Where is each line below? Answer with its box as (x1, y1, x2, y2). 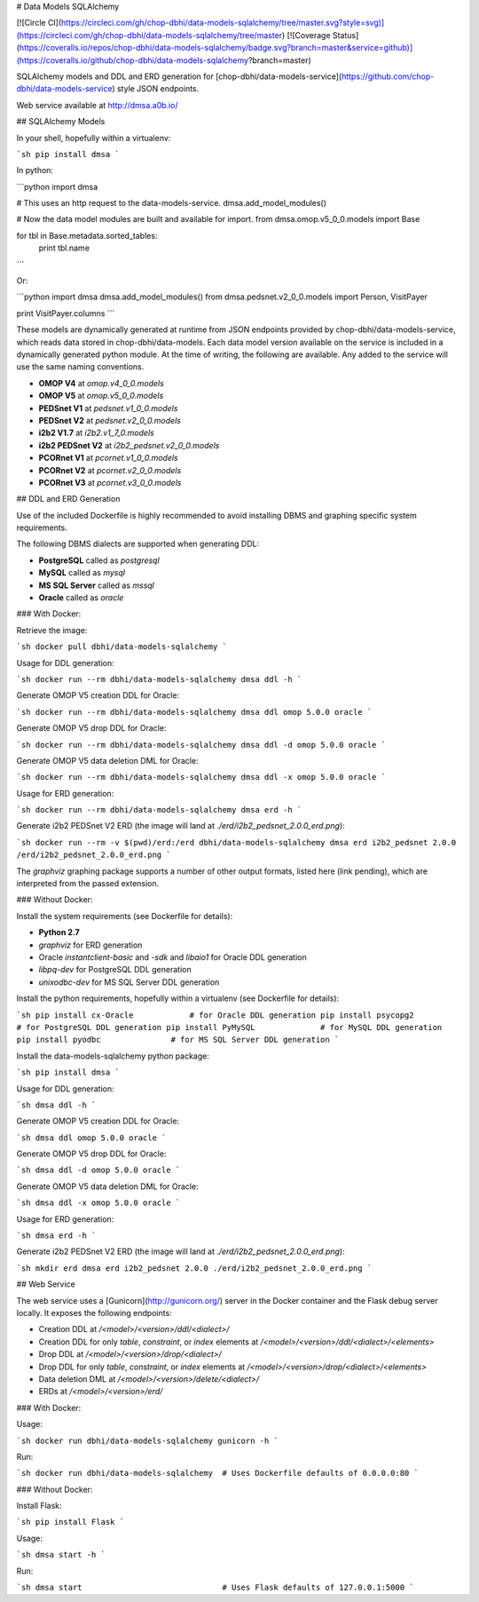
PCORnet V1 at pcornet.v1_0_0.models (38, 453, 179, 464)
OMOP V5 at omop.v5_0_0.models (38, 391, 164, 401)
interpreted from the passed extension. (16, 878, 160, 889)
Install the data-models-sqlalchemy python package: (16, 1051, 210, 1061)
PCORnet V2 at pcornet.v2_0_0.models (38, 464, 182, 475)
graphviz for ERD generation (38, 940, 143, 950)
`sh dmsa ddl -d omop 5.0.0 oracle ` (16, 1165, 181, 1176)
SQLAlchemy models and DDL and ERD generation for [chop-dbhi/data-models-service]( (16, 71, 342, 82)
